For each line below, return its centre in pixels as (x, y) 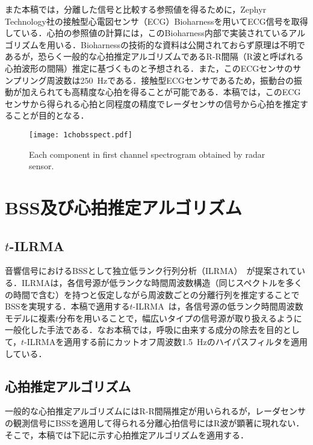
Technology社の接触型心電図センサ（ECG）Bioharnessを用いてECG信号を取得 (156, 21)
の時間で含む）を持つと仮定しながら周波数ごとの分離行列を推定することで (152, 294)
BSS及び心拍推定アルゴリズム (123, 207)
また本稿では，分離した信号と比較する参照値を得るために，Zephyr (136, 9)
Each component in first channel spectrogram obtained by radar (147, 154)
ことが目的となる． (51, 115)
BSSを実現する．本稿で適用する (67, 306)
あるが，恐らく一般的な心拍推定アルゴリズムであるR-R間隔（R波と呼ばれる (154, 56)
